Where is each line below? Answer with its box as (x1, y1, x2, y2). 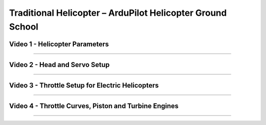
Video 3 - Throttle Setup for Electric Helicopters (9, 81, 159, 90)
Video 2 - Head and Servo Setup (9, 61, 110, 69)
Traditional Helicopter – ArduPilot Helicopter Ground (9, 7, 227, 18)
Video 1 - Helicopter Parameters (9, 40, 109, 48)
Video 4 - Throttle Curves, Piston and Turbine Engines (9, 101, 179, 110)
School (9, 21, 39, 32)
